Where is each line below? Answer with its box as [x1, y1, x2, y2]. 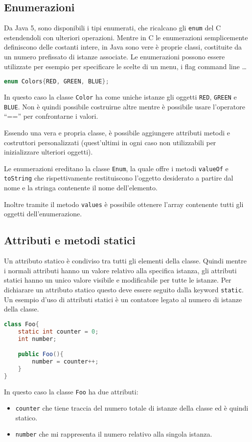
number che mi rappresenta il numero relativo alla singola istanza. [15, 429, 212, 439]
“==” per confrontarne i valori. [4, 111, 98, 121]
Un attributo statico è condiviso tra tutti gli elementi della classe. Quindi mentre [4, 256, 247, 266]
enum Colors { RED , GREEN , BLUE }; [4, 78, 109, 85]
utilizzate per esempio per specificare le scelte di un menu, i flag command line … [4, 61, 247, 71]
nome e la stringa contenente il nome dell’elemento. [4, 182, 158, 193]
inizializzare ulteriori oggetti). [4, 147, 93, 157]
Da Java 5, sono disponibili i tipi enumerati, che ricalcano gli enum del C [4, 23, 221, 33]
